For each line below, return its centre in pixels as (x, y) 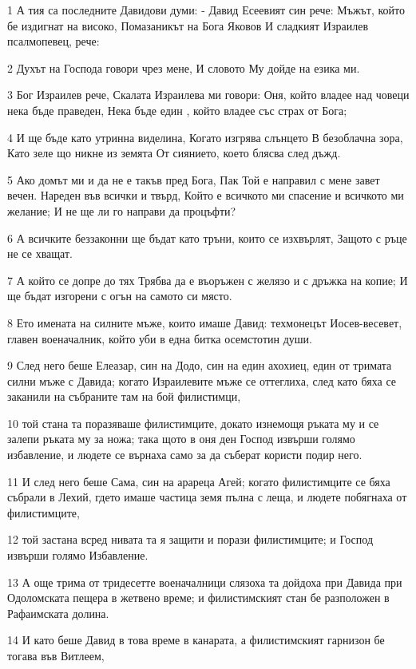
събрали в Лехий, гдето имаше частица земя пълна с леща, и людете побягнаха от (207, 497)
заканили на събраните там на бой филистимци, (124, 396)
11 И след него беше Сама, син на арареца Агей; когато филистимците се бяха (199, 481)
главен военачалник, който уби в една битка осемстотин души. (160, 338)
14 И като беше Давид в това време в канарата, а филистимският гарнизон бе (196, 640)
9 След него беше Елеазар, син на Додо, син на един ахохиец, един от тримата (200, 365)
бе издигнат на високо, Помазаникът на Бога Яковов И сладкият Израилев (188, 25)
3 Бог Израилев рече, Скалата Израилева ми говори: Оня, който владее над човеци (208, 95)
